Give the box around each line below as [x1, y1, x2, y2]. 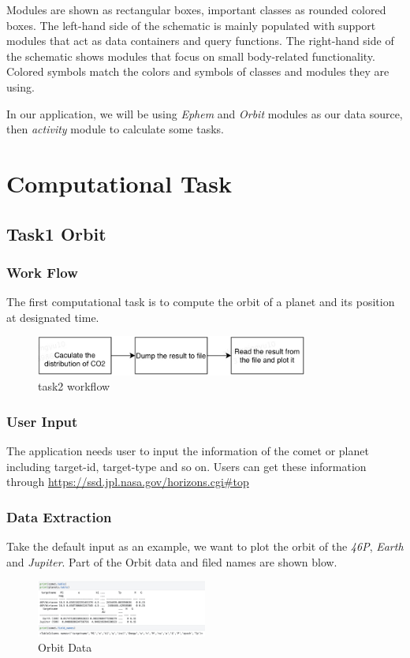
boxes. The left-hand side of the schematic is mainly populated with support [6, 17, 376, 33]
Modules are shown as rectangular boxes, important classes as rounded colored [6, 2, 386, 17]
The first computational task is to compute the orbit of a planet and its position [6, 293, 395, 310]
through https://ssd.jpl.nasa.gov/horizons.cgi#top [6, 473, 249, 490]
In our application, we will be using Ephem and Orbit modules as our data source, [6, 105, 403, 122]
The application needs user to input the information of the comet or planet [6, 443, 369, 459]
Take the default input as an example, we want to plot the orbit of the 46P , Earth [6, 538, 404, 555]
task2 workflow [38, 378, 110, 394]
